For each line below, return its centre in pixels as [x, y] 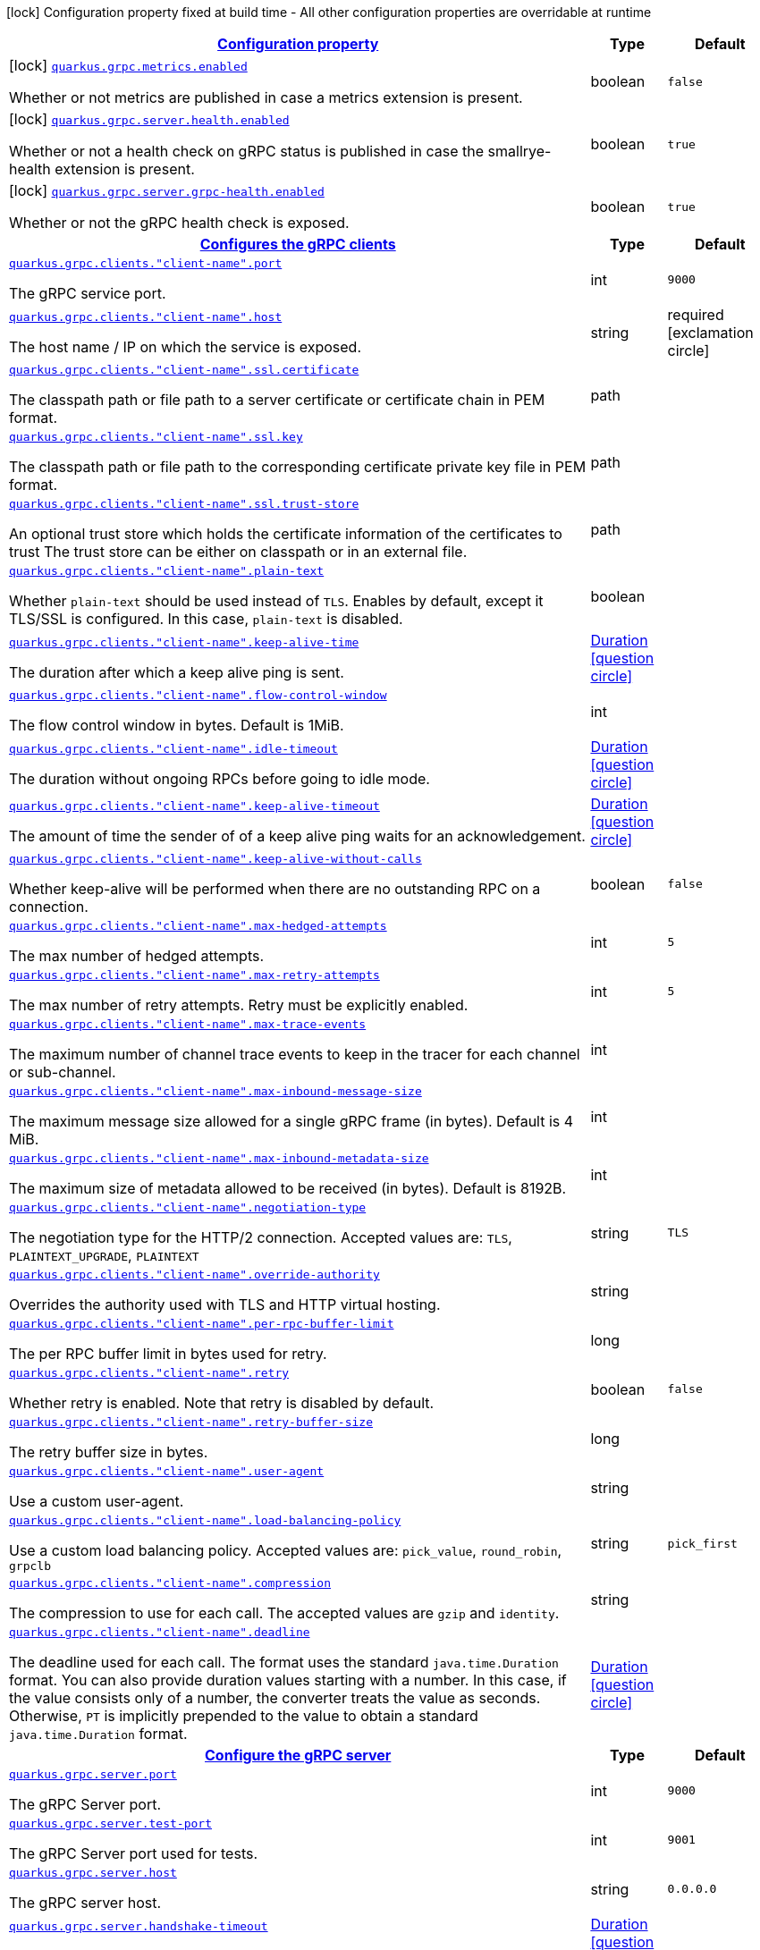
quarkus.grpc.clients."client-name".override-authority [194, 1275]
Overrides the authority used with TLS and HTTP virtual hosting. [225, 1304]
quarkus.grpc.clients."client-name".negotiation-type [188, 1207]
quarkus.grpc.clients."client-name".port [146, 263]
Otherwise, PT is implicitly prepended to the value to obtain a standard [244, 1716]
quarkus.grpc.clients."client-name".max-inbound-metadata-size [219, 1158]
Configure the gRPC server [298, 1755]
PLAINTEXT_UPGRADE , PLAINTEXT [104, 1255]
